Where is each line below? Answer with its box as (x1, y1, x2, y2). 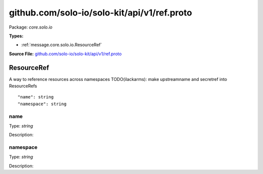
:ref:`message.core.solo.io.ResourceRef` (21, 42, 102, 48)
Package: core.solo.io (9, 24, 53, 30)
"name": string (18, 95, 54, 100)
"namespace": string (18, 101, 67, 107)
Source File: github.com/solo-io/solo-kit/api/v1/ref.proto (9, 51, 122, 57)
